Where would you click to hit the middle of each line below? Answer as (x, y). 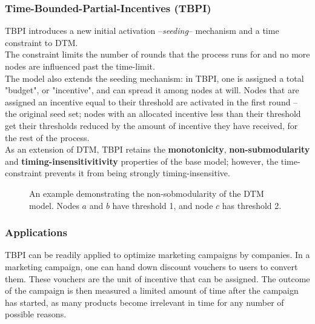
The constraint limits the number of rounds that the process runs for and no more (157, 54)
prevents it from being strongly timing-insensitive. (137, 173)
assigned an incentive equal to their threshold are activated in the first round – (151, 101)
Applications (36, 232)
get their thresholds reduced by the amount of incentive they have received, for (151, 125)
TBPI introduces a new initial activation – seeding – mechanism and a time (142, 31)
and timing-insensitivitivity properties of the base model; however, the (142, 161)
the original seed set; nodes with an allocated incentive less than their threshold (153, 114)
